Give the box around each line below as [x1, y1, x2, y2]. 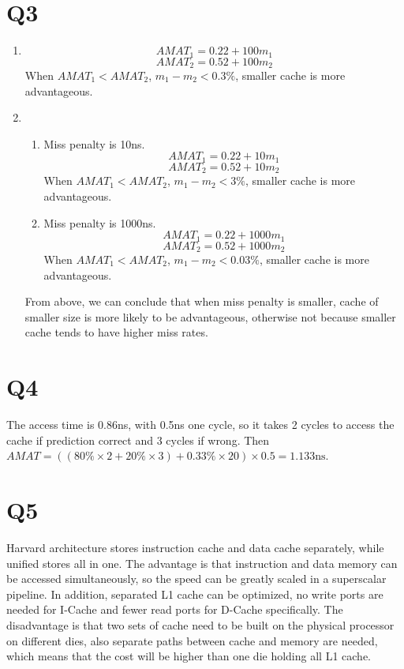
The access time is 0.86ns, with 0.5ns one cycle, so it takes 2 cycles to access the [6, 416, 395, 433]
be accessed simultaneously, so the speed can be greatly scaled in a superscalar [6, 570, 387, 587]
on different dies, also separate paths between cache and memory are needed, [6, 632, 378, 648]
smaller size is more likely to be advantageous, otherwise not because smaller [24, 308, 396, 325]
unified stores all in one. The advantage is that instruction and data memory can [6, 554, 398, 571]
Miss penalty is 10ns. [43, 135, 145, 152]
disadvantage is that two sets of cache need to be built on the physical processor [6, 616, 395, 633]
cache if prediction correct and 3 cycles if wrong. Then [6, 431, 270, 448]
